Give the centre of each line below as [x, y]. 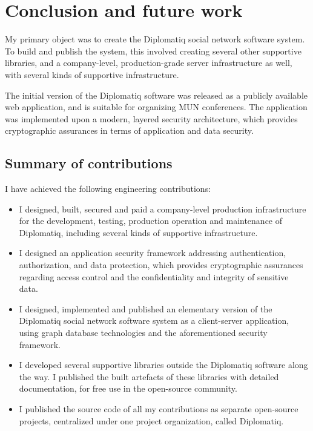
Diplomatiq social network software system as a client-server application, [154, 321]
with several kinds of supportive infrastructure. [92, 74]
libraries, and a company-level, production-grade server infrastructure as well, [149, 63]
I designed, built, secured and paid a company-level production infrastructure [163, 209]
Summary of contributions [89, 163]
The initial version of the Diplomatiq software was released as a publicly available [156, 95]
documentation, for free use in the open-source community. [128, 388]
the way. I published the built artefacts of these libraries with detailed [149, 376]
